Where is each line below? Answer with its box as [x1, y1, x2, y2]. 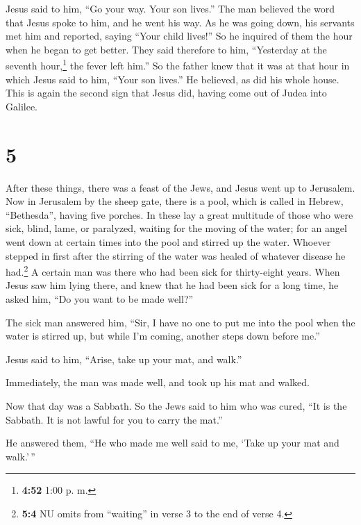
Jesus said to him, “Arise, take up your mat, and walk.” [6, 351, 242, 366]
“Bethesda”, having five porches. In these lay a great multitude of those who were [6, 207, 353, 222]
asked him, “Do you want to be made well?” [6, 291, 194, 306]
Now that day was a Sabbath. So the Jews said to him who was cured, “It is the [6, 398, 347, 412]
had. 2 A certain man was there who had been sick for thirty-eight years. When [6, 262, 340, 278]
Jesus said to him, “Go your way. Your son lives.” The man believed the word [6, 1, 335, 15]
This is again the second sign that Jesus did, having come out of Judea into [6, 85, 327, 100]
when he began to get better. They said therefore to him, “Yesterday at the [6, 42, 327, 56]
